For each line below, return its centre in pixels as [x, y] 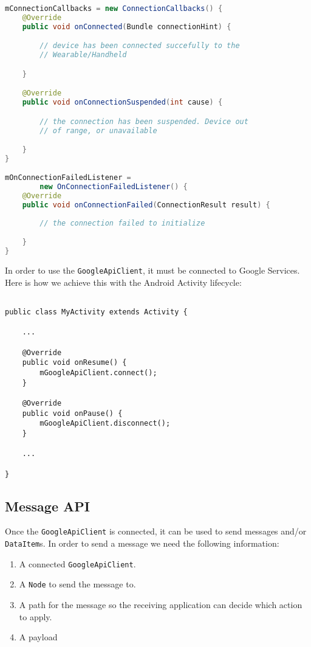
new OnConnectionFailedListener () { [114, 187]
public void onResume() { [74, 363]
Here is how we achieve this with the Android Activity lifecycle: [123, 282]
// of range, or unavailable [98, 130]
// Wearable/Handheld [83, 55]
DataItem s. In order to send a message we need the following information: [142, 543]
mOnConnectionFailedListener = [68, 178]
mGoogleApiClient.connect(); [98, 372]
